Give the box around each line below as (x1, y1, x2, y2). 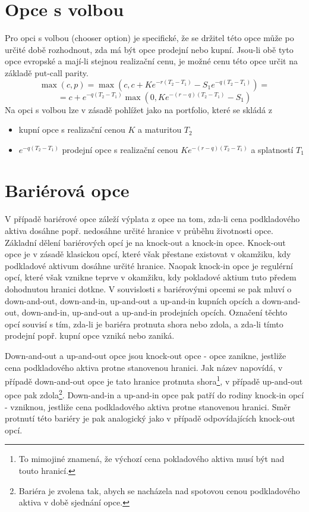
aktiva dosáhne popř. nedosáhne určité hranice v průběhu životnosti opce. (5, 224, 273, 236)
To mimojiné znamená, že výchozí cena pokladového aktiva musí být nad (18, 452, 285, 465)
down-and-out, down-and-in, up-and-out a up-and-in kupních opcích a (5, 294, 260, 307)
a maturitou (138, 123, 182, 136)
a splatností (251, 143, 294, 155)
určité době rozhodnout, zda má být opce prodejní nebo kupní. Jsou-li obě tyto (5, 43, 294, 55)
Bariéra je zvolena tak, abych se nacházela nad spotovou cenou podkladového (18, 484, 300, 497)
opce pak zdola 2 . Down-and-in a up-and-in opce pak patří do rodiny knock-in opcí (5, 387, 304, 401)
